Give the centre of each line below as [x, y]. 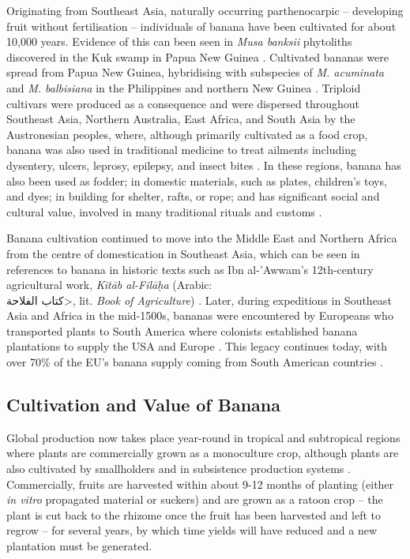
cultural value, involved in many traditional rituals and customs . [164, 211]
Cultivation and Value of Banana [143, 405]
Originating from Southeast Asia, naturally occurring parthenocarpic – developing [205, 10]
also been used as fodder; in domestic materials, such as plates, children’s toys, [197, 180]
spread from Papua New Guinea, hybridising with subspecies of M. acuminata [195, 72]
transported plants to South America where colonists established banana [182, 330]
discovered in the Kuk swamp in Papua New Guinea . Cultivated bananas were [197, 56]
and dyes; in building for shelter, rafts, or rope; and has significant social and [193, 196]
